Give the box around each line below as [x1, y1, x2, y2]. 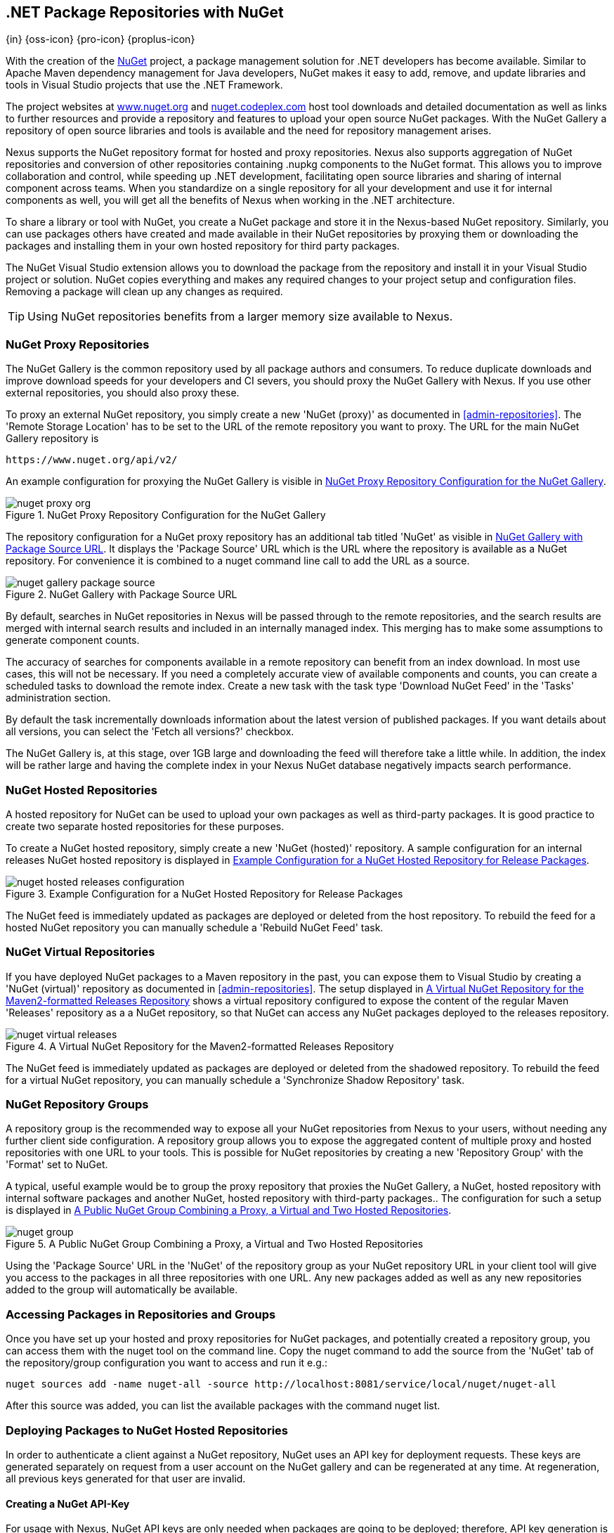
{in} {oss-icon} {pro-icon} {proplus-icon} [6, 33, 195, 46]
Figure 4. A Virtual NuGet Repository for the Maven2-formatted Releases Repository [6, 1040, 394, 1052]
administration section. [6, 692, 111, 704]
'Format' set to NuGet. [6, 1158, 108, 1171]
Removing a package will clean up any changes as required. [6, 285, 283, 298]
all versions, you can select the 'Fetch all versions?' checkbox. [6, 725, 294, 738]
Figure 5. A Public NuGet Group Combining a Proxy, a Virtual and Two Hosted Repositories [6, 1238, 424, 1250]
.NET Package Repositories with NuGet [6, 4, 284, 21]
